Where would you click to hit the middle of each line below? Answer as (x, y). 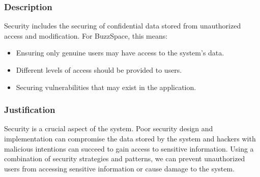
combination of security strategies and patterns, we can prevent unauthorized (125, 158)
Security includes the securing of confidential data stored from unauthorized (123, 26)
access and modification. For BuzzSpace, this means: (86, 35)
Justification (30, 110)
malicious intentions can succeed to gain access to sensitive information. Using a (129, 148)
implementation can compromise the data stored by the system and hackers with (130, 138)
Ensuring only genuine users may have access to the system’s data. (120, 53)
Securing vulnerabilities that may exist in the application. (106, 87)
